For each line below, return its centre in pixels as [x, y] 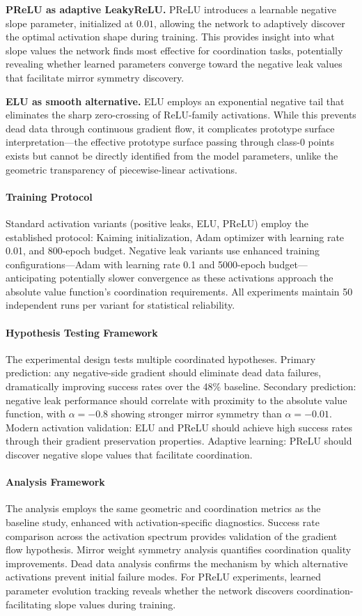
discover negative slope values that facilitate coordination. [129, 455]
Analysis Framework [55, 482]
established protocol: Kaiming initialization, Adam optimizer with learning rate [175, 237]
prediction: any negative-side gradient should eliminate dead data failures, [164, 372]
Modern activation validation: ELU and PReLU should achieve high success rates [179, 427]
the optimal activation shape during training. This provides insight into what [170, 37]
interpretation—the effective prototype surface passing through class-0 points [170, 142]
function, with [36, 414]
